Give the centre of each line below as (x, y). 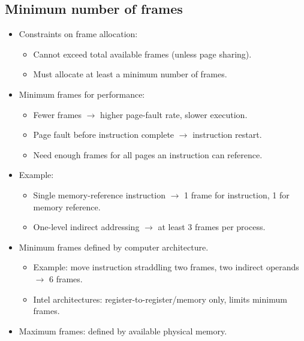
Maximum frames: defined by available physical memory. (123, 331)
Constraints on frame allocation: (78, 34)
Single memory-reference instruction (99, 194)
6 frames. (66, 278)
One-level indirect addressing (86, 227)
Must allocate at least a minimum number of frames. (130, 74)
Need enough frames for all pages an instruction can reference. (148, 154)
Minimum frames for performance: (82, 94)
